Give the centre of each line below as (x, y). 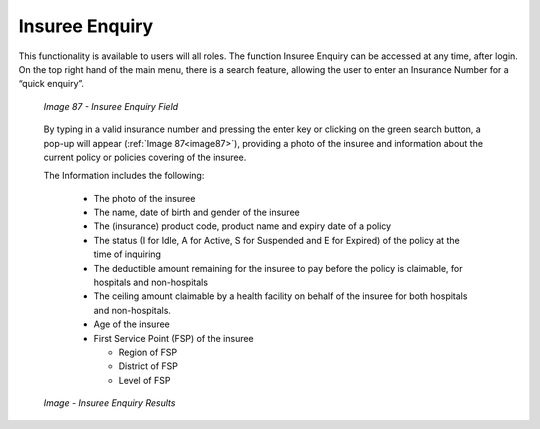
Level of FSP (144, 380)
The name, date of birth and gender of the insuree (196, 212)
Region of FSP (148, 352)
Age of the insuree (131, 324)
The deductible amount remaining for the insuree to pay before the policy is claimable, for (278, 268)
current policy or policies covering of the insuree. (145, 157)
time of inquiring (127, 254)
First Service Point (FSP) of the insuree (173, 338)
